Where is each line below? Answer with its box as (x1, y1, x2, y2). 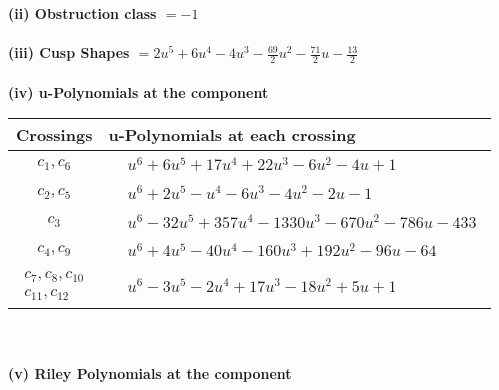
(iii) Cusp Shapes (8, 42, 130, 63)
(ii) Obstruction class (8, 3, 157, 23)
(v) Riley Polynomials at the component (8, 362, 292, 383)
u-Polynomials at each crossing (108, 123, 356, 147)
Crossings (16, 123, 93, 147)
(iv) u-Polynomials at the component (8, 81, 269, 102)
